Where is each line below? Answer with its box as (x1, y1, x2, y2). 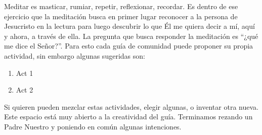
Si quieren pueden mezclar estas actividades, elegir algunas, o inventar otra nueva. (4, 101, 258, 112)
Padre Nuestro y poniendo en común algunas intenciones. (4, 121, 182, 131)
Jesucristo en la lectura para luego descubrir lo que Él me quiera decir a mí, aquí (4, 21, 255, 31)
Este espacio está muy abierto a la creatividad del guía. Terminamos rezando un (4, 111, 253, 122)
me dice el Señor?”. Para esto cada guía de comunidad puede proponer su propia (4, 40, 253, 51)
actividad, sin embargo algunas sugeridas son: (4, 50, 145, 61)
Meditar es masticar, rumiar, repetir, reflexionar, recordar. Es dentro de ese (4, 1, 238, 11)
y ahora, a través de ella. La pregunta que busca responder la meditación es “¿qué (4, 30, 258, 41)
